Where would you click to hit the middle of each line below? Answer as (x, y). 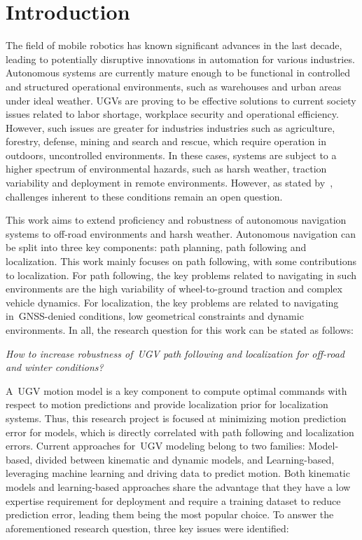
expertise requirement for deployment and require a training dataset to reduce (173, 500)
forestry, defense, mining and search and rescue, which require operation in (166, 141)
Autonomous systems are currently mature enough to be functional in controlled (178, 73)
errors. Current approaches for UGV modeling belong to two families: (155, 446)
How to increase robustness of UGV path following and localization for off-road (175, 353)
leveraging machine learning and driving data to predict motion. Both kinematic (178, 473)
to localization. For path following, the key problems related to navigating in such (181, 275)
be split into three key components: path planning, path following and (156, 247)
